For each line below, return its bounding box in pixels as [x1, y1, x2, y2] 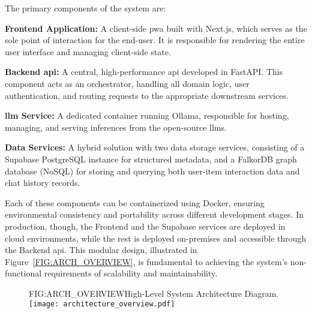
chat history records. [5, 176, 80, 189]
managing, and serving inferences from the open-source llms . [5, 121, 227, 133]
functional [5, 267, 42, 279]
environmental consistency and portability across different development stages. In [5, 208, 304, 221]
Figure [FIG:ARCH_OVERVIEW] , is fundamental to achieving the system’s [5, 255, 288, 267]
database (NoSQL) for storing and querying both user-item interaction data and [5, 164, 300, 177]
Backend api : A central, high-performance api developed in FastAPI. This [5, 65, 283, 78]
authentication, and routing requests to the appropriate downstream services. [5, 89, 289, 101]
